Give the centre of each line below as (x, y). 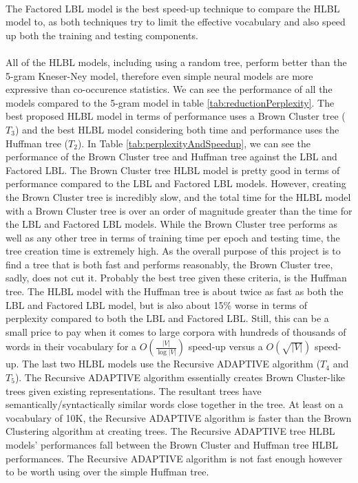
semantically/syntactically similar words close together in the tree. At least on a (175, 404)
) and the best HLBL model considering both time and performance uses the (177, 129)
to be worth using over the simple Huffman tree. (107, 472)
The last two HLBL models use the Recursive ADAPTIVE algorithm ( (171, 364)
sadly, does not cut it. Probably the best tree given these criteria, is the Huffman (176, 278)
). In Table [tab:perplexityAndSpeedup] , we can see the (194, 143)
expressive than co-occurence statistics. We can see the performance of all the (169, 89)
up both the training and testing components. (102, 35)
